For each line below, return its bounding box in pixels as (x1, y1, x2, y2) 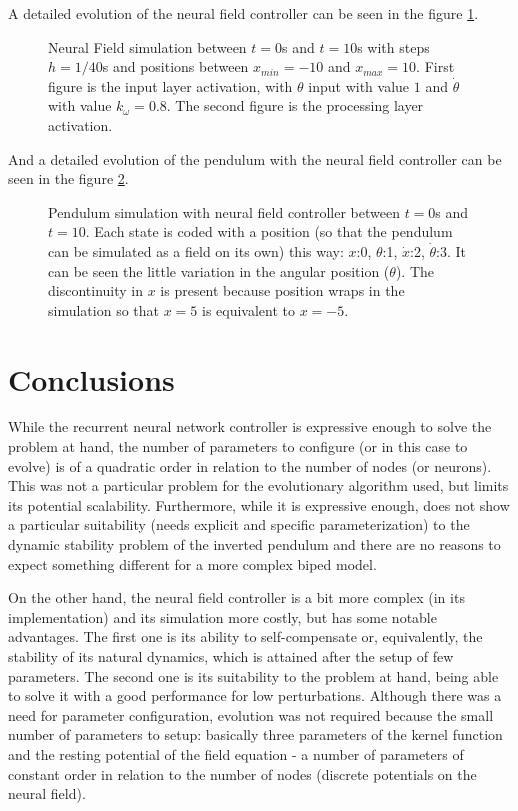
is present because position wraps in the (160, 280, 405, 301)
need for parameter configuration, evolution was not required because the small (8, 704, 494, 725)
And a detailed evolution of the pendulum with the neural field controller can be (8, 148, 502, 169)
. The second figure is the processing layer (166, 95, 424, 116)
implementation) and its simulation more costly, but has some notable (8, 606, 437, 627)
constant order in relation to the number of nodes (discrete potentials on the (8, 763, 477, 784)
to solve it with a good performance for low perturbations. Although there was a (8, 685, 502, 706)
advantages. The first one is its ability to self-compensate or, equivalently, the (8, 626, 483, 647)
